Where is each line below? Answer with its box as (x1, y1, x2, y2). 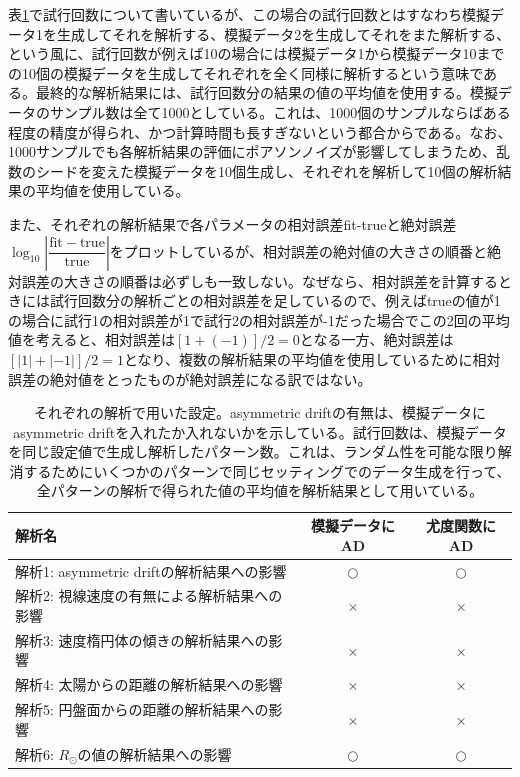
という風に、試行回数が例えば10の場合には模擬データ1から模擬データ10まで (8, 43, 505, 64)
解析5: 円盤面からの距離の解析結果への (15, 699, 269, 720)
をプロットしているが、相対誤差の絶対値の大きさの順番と (109, 240, 488, 261)
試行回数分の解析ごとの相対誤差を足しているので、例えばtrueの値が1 (49, 290, 501, 311)
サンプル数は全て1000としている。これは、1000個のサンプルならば (49, 101, 483, 122)
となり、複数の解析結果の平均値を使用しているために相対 (123, 348, 501, 369)
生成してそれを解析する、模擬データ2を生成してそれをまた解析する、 (56, 23, 511, 44)
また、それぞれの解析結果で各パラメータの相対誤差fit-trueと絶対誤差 (8, 213, 457, 234)
